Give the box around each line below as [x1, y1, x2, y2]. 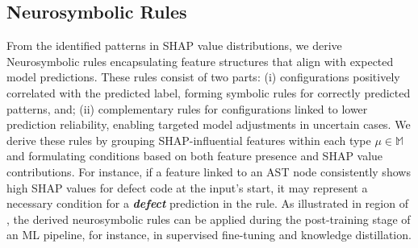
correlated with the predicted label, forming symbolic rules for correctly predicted [6, 84, 411, 101]
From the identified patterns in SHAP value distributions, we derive [6, 37, 342, 54]
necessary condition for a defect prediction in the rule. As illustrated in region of [6, 195, 408, 212]
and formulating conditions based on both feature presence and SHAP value [6, 147, 383, 164]
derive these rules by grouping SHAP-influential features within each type [6, 131, 371, 148]
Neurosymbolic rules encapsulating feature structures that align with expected [6, 52, 394, 69]
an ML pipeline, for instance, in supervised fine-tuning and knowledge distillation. [6, 226, 412, 243]
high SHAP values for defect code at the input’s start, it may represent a [6, 179, 368, 196]
